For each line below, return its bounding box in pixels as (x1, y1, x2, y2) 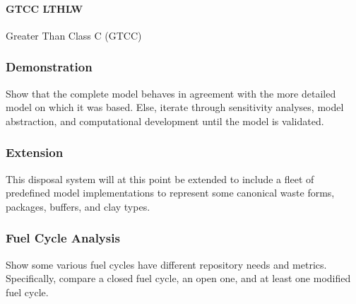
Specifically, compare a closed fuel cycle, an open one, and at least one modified (6, 271, 351, 286)
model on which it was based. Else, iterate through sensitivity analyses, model (6, 100, 344, 115)
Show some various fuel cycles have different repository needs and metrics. (6, 257, 327, 271)
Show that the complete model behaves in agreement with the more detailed (6, 86, 336, 100)
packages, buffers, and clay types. (6, 199, 150, 214)
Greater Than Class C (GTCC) (6, 28, 142, 42)
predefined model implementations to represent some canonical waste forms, (6, 185, 335, 200)
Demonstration (6, 58, 93, 76)
